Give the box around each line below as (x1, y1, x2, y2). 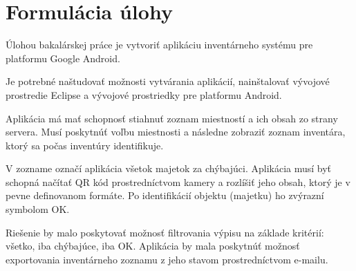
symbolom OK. (6, 202, 70, 216)
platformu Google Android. (6, 50, 120, 65)
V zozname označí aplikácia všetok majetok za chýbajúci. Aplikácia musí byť (6, 161, 332, 176)
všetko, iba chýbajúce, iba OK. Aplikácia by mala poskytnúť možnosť (6, 239, 300, 253)
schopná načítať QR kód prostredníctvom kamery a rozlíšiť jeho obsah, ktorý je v (6, 174, 350, 189)
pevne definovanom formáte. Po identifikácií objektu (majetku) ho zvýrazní (6, 188, 324, 203)
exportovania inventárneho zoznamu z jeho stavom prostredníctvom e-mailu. (6, 252, 328, 266)
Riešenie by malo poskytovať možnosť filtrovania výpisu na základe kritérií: (6, 225, 324, 239)
